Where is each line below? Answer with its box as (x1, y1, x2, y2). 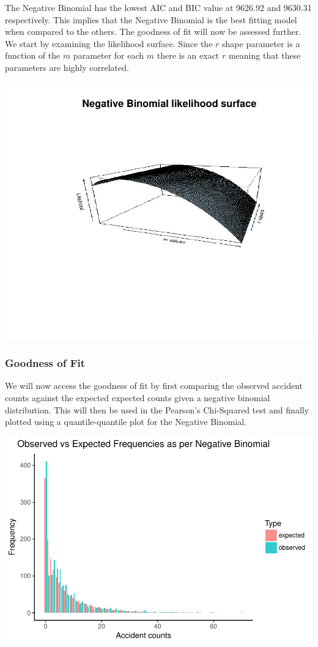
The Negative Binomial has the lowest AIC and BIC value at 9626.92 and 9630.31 (5, 1, 312, 13)
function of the (5, 49, 61, 62)
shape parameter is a (222, 37, 300, 50)
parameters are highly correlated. (5, 61, 129, 73)
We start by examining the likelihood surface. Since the (5, 37, 213, 50)
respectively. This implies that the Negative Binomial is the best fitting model (5, 13, 297, 26)
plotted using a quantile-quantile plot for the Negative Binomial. (5, 415, 247, 428)
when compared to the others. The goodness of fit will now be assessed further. (5, 25, 301, 38)
